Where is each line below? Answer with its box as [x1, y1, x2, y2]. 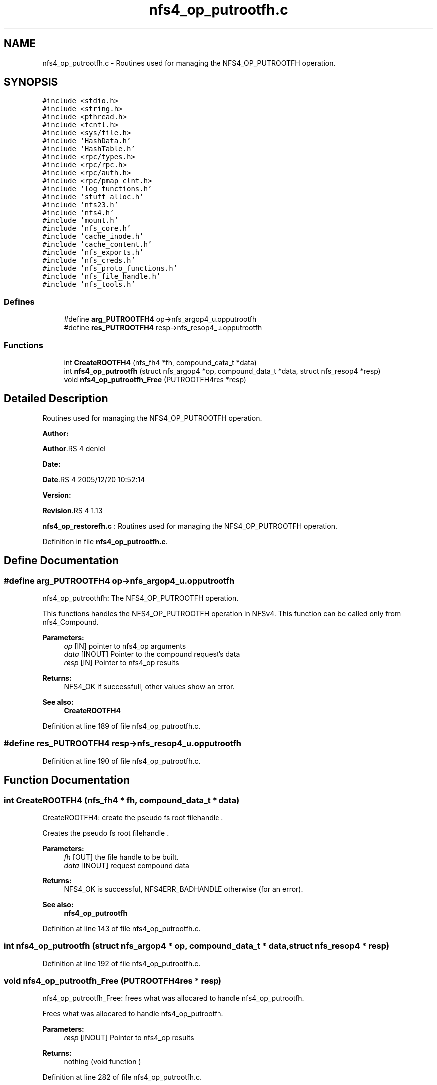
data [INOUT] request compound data [64, 861, 189, 869]
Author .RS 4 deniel [42, 444, 106, 453]
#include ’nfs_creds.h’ [42, 256, 135, 265]
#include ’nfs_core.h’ [42, 224, 131, 233]
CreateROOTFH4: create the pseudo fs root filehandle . [42, 813, 223, 822]
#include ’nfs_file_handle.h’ [42, 272, 161, 281]
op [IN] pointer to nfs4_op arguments [64, 642, 186, 650]
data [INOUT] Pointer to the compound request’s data [64, 650, 240, 658]
